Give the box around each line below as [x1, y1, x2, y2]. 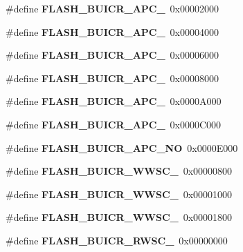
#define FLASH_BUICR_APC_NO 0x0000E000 [6, 140, 238, 155]
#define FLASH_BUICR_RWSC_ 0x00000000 [6, 233, 228, 247]
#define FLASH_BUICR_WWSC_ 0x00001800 [6, 210, 233, 224]
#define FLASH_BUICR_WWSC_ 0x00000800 [6, 164, 233, 178]
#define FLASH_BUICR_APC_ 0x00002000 [6, 1, 219, 15]
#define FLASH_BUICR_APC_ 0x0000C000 [6, 117, 222, 131]
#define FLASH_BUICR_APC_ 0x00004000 [6, 24, 219, 39]
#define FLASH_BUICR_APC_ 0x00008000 [6, 70, 219, 85]
